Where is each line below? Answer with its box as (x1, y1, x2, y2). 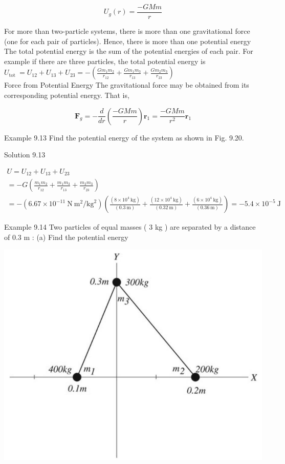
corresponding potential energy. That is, (4, 90, 129, 100)
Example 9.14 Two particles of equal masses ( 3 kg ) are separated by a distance (4, 221, 256, 232)
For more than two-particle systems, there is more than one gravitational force (4, 26, 250, 36)
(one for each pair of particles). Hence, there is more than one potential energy (4, 35, 251, 46)
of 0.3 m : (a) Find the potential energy (4, 231, 128, 242)
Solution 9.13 (4, 149, 46, 160)
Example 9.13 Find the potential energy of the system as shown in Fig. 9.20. (4, 132, 244, 143)
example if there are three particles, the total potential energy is (4, 55, 206, 66)
